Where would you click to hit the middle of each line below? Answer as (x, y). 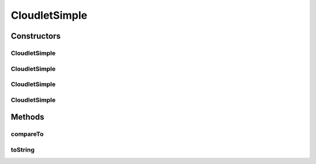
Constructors (36, 36)
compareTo (27, 134)
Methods (28, 117)
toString (23, 149)
